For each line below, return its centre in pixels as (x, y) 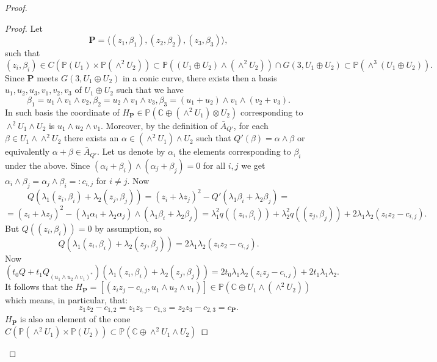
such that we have (150, 90)
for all (214, 165)
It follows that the (39, 286)
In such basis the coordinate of (62, 112)
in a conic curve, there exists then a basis (200, 77)
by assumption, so (128, 228)
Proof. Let (24, 28)
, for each (251, 125)
